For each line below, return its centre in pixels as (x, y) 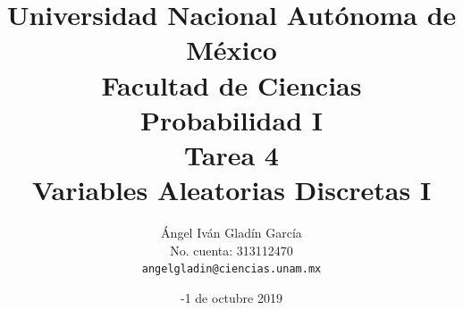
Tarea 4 (231, 154)
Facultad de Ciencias (231, 84)
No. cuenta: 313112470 (231, 250)
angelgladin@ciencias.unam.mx (231, 269)
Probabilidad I (231, 119)
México (231, 50)
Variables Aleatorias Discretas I (231, 190)
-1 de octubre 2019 (231, 297)
